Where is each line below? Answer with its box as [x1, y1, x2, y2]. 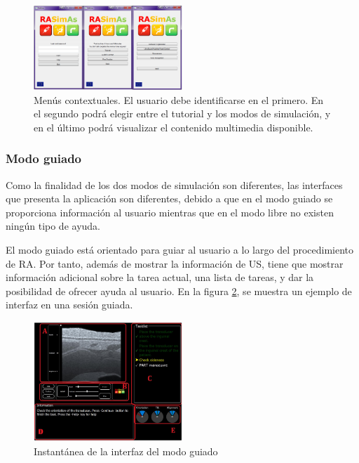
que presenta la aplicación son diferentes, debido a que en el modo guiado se [6, 191, 333, 206]
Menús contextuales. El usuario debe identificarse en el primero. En [34, 92, 324, 107]
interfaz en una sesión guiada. [6, 297, 133, 312]
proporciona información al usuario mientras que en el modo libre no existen [6, 204, 334, 219]
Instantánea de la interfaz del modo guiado [34, 443, 218, 458]
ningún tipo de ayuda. [6, 219, 100, 233]
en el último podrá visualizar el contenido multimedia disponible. [34, 119, 313, 134]
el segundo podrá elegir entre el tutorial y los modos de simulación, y [34, 106, 331, 121]
